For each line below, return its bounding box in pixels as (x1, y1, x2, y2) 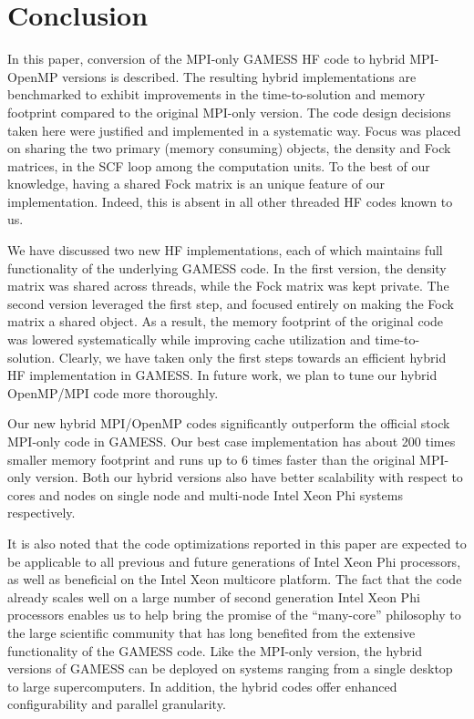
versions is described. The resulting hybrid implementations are (62, 67, 417, 86)
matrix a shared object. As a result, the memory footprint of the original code (7, 312, 444, 331)
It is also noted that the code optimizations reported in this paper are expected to (7, 533, 467, 552)
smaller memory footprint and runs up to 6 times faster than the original (7, 449, 416, 468)
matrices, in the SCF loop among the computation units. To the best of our (7, 156, 430, 175)
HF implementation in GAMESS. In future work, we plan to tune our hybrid (7, 365, 438, 385)
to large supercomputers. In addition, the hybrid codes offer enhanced (7, 676, 397, 695)
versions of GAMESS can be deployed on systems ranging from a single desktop (7, 659, 453, 678)
